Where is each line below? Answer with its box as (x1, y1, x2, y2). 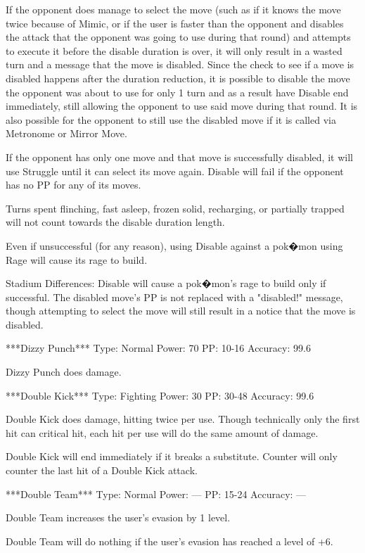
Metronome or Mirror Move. (6, 126, 127, 141)
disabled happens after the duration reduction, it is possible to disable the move (6, 70, 350, 85)
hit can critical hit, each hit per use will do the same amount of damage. (6, 425, 319, 440)
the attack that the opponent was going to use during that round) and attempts (6, 30, 351, 44)
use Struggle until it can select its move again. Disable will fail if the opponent (6, 163, 344, 178)
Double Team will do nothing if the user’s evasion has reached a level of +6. (6, 533, 333, 548)
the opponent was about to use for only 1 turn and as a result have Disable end (6, 84, 349, 99)
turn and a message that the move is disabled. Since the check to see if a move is (6, 57, 354, 72)
